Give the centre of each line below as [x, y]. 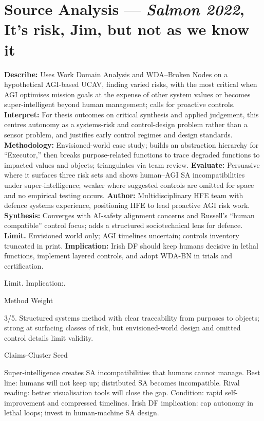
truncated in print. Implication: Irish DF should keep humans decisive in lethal [131, 245]
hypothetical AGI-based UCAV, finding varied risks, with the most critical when [131, 84]
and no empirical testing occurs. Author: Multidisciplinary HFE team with [124, 195]
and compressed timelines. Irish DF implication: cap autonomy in [150, 402]
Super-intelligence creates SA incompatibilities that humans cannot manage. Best [132, 372]
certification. [24, 265]
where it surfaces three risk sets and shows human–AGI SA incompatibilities [125, 175]
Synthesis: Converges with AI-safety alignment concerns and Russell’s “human [129, 215]
